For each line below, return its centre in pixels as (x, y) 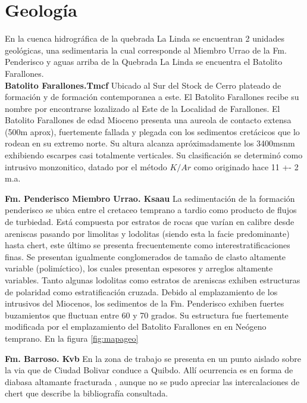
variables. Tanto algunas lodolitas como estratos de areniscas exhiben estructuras (153, 280)
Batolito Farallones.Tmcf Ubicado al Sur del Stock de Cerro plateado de (143, 85)
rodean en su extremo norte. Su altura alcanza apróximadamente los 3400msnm (150, 143)
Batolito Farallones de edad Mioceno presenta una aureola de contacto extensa (148, 120)
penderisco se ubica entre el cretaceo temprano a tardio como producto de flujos (151, 210)
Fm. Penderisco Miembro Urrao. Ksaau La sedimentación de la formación (150, 198)
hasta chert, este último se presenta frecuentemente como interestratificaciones (148, 245)
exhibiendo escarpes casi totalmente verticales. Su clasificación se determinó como (154, 155)
